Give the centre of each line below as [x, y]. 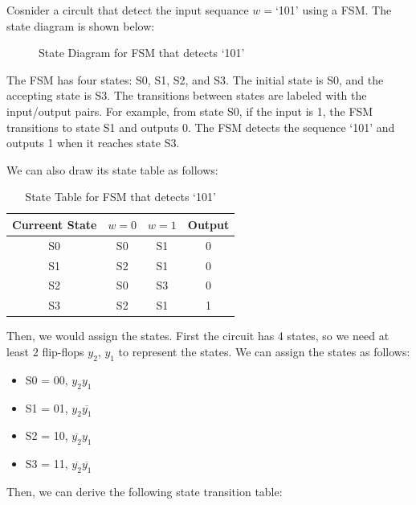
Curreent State [55, 224]
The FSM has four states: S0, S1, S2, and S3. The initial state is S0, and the [195, 79]
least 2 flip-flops [45, 351]
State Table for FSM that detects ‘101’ [120, 197]
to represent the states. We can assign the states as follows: [264, 351]
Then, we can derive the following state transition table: [145, 491]
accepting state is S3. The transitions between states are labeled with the [187, 95]
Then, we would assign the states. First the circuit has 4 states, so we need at [198, 336]
